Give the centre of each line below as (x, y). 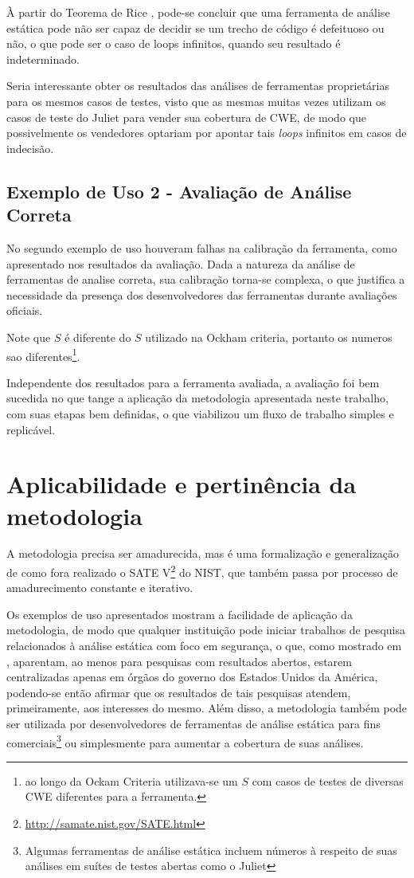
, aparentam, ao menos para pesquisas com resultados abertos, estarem (179, 661)
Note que (29, 337)
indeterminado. (43, 59)
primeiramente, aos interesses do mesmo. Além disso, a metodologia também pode (207, 708)
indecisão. (30, 148)
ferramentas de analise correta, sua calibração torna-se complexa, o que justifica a (206, 279)
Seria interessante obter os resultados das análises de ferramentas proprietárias (198, 86)
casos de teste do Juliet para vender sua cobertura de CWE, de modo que (186, 117)
